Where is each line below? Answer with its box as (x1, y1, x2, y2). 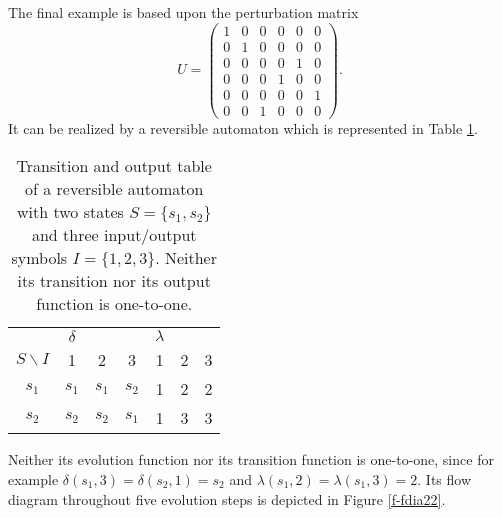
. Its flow (417, 469, 472, 490)
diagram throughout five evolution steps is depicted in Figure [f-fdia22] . (8, 488, 446, 509)
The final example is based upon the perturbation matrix (8, 2, 359, 22)
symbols (11, 246, 68, 270)
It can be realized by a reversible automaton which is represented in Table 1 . (8, 117, 478, 138)
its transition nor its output (17, 269, 211, 293)
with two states (16, 200, 124, 224)
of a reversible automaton (25, 177, 204, 201)
